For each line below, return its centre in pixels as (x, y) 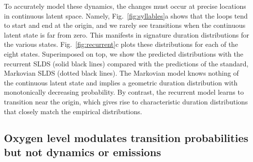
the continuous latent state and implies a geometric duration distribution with (121, 82)
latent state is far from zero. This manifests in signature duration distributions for (126, 34)
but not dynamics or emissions (83, 152)
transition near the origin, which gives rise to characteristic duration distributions (126, 101)
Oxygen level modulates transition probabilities (126, 137)
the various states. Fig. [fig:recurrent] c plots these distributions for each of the (121, 44)
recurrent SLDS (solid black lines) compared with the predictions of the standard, (126, 63)
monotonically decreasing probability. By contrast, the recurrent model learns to (124, 92)
